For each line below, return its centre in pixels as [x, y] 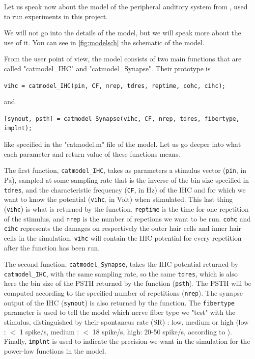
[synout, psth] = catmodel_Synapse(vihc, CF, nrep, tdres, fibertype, [122, 119]
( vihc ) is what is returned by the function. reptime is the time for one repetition [127, 208]
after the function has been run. [52, 247]
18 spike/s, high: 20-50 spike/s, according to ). [162, 331]
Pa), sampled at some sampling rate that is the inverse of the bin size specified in [127, 179]
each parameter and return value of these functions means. [92, 153]
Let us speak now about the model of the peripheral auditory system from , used [126, 6]
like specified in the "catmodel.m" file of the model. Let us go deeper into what [123, 144]
